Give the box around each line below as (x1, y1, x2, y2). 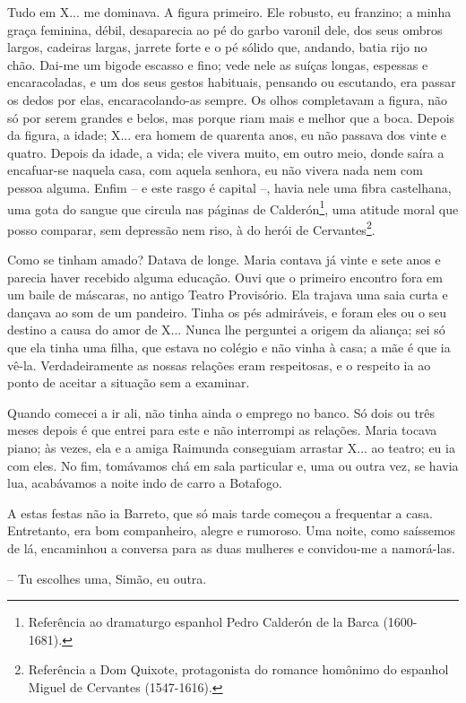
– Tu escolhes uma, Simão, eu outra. (7, 568, 207, 587)
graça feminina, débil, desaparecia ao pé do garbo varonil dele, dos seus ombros (7, 20, 443, 39)
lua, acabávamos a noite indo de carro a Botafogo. (7, 473, 282, 492)
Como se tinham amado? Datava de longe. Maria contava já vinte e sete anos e (7, 250, 441, 269)
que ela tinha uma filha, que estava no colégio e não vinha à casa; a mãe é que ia (7, 338, 451, 356)
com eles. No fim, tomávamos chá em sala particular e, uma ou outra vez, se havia (7, 456, 459, 474)
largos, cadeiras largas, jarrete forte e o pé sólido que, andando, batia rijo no (7, 38, 427, 56)
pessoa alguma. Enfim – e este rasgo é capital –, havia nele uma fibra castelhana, (7, 178, 452, 196)
